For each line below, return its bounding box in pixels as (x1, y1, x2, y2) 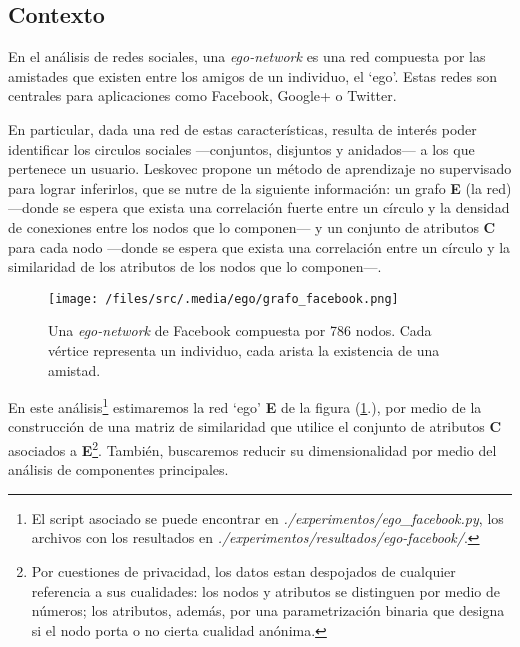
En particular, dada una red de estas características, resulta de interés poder (8, 118, 477, 139)
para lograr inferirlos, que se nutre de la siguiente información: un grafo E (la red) (8, 177, 512, 198)
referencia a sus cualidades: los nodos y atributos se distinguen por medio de (31, 580, 501, 601)
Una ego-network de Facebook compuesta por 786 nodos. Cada (48, 320, 432, 341)
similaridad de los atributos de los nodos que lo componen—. (8, 256, 382, 277)
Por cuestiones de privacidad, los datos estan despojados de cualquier (31, 561, 456, 582)
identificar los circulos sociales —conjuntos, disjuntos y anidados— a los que (8, 138, 475, 159)
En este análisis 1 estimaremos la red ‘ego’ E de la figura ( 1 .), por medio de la (8, 394, 482, 417)
